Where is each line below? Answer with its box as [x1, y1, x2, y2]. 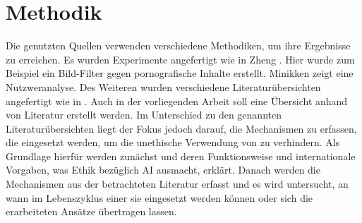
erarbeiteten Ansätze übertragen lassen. [6, 204, 177, 219]
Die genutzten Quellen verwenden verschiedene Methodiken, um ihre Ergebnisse [6, 38, 351, 53]
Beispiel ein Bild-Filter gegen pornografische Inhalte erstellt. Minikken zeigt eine [6, 66, 354, 80]
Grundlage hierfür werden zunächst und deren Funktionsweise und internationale [6, 148, 356, 163]
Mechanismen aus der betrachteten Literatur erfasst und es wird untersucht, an [6, 176, 349, 191]
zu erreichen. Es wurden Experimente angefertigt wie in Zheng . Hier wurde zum [6, 52, 355, 66]
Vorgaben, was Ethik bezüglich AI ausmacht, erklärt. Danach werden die [6, 162, 320, 177]
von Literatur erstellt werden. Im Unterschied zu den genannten [6, 107, 282, 122]
